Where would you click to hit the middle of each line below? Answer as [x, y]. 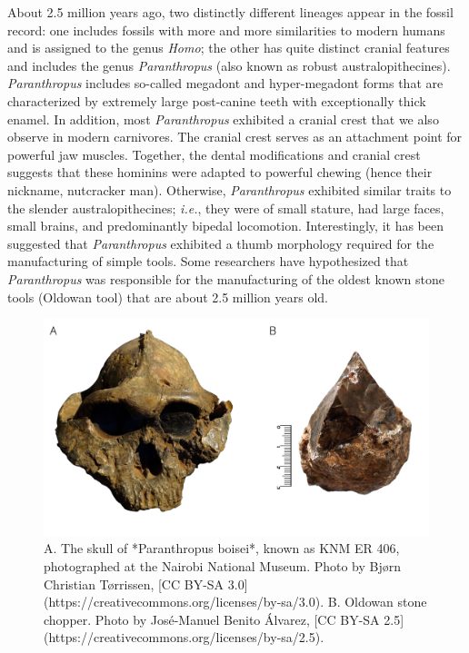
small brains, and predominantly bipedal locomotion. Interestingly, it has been [225, 226]
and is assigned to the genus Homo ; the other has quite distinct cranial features [229, 48]
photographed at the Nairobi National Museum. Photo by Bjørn [223, 566]
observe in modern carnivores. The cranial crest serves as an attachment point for [235, 137]
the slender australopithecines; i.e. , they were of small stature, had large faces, [226, 208]
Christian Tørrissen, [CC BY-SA [134, 584]
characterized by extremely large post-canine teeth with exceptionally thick [217, 100]
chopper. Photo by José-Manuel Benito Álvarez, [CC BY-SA [212, 619]
